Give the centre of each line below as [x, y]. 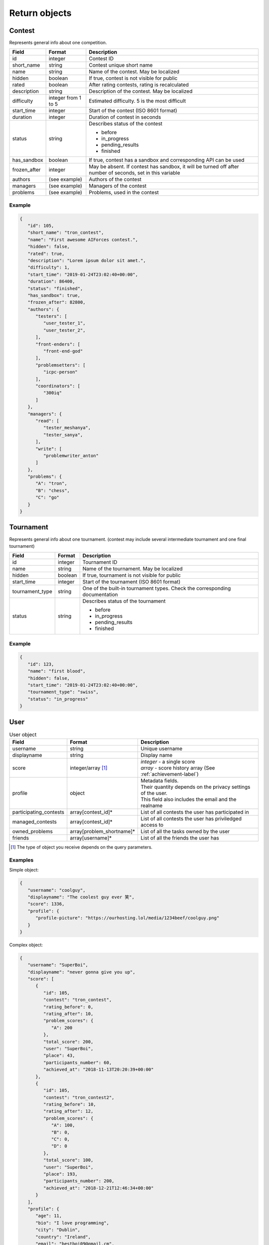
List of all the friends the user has [180, 838]
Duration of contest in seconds [125, 117]
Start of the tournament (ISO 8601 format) [132, 582]
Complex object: [26, 945]
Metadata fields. [159, 781]
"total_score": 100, [68, 1160]
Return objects [40, 13]
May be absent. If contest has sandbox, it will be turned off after [164, 167]
